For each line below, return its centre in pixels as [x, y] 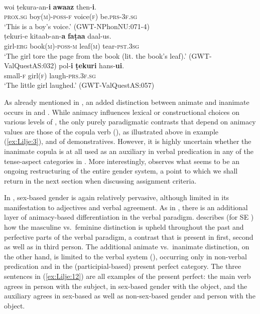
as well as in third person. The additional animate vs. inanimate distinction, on [127, 247]
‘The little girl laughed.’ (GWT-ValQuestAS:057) [79, 85]
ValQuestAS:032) [30, 65]
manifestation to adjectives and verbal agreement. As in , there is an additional [126, 207]
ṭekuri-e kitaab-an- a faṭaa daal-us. [58, 36]
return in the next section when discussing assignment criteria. [100, 180]
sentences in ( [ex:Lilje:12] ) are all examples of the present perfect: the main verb [127, 276]
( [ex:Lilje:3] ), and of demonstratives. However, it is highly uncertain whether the [128, 141]
